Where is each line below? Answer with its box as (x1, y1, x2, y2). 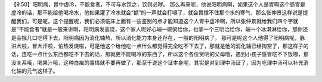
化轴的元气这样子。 (11, 67, 58, 74)
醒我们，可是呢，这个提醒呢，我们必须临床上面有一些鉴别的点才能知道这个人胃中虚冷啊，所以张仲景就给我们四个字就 (11, 17, 298, 24)
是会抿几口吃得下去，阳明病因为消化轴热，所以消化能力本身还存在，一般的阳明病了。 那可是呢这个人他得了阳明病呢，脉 (11, 34, 305, 41)
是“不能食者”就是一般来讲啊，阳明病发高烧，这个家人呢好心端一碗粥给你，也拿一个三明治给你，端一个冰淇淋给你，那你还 (11, 26, 308, 33)
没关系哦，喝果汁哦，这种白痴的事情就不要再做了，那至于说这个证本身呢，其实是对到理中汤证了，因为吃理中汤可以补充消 (11, 59, 309, 66)
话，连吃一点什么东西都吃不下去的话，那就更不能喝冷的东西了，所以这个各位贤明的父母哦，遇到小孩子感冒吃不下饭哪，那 (11, 51, 309, 58)
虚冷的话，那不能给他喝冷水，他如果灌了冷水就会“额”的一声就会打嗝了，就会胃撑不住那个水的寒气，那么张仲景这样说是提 (11, 9, 308, 16)
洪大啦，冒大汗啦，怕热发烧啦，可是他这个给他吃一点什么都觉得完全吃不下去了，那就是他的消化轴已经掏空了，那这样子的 (11, 42, 309, 49)
